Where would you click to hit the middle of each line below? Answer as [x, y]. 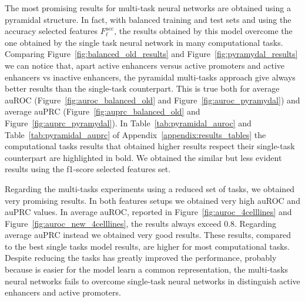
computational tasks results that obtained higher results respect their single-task [150, 146]
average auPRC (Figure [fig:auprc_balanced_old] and [103, 111]
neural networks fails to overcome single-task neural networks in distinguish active [152, 281]
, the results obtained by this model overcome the [203, 31]
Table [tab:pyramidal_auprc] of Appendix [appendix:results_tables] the [135, 134]
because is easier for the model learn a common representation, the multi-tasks [147, 269]
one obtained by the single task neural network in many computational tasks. [144, 42]
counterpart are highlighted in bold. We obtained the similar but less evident [143, 157]
